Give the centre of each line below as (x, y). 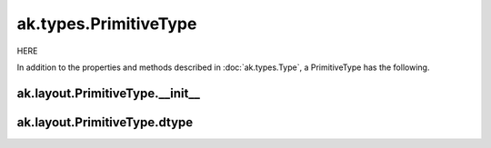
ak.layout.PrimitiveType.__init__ (108, 93)
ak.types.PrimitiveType (107, 24)
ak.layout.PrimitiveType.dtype (105, 122)
